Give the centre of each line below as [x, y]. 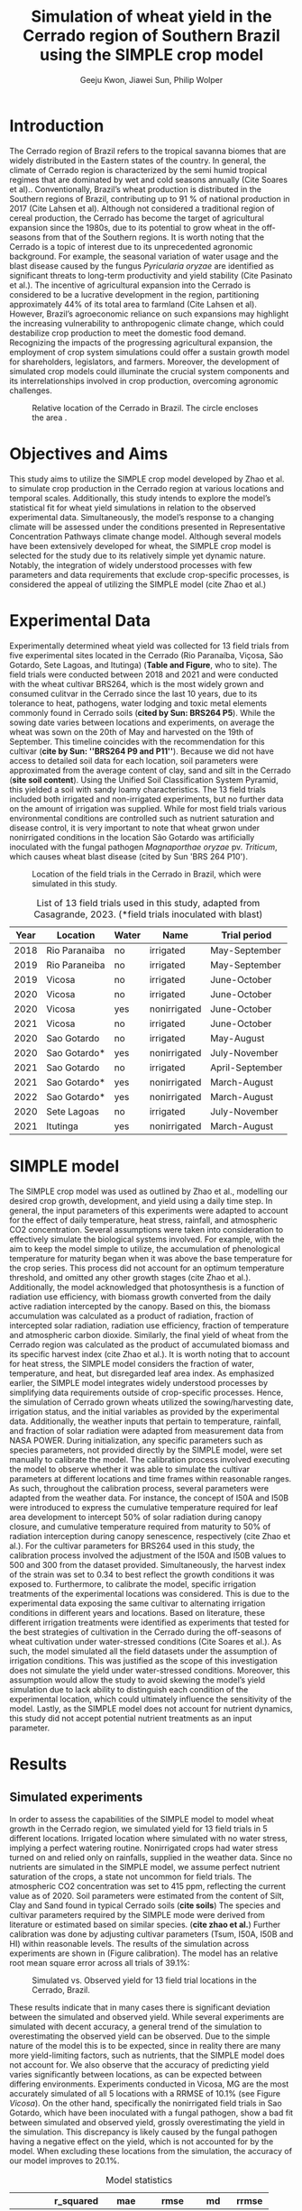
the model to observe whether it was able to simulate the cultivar [130, 1469]
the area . [50, 417]
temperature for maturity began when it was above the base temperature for [151, 1258]
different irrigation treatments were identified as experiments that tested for [150, 1622]
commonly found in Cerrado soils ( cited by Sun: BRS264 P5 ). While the [142, 712]
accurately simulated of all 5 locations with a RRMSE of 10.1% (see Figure [145, 2093]
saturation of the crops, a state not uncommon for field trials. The [131, 1876]
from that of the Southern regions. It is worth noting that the [153, 237]
